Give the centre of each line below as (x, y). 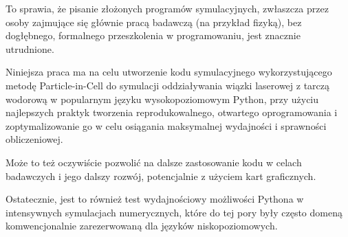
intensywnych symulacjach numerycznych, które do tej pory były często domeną (174, 212)
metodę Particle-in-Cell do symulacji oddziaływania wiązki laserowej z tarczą (168, 85)
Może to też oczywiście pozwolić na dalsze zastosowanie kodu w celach (154, 162)
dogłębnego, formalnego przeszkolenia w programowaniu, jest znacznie (153, 35)
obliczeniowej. (34, 139)
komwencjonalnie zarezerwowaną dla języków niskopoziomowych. (142, 226)
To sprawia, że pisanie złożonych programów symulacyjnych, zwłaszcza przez (167, 8)
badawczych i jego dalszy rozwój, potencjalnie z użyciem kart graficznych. (161, 176)
